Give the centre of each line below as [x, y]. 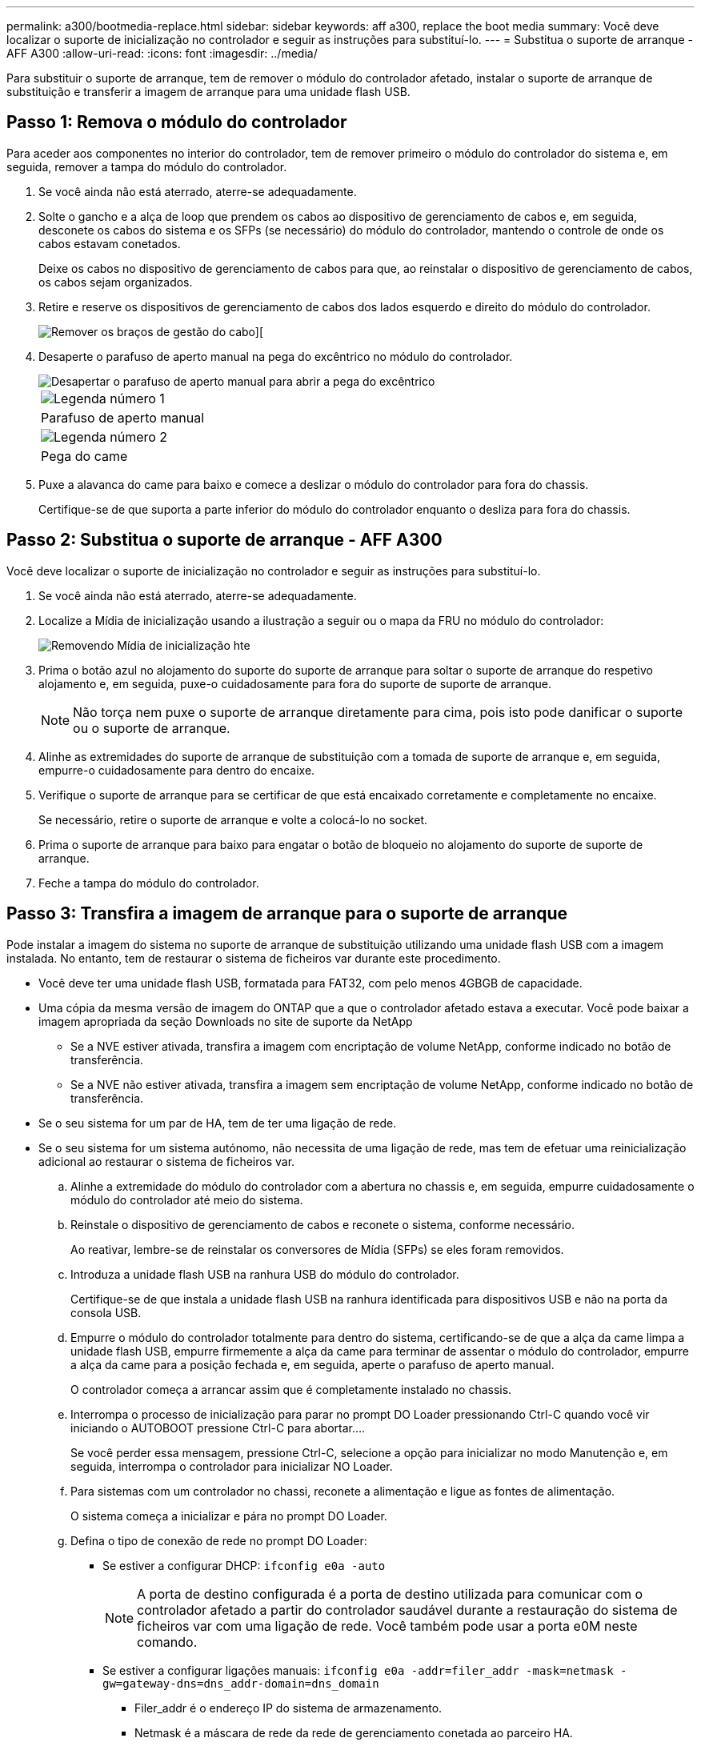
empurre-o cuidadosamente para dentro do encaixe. [177, 770]
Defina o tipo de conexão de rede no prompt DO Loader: [219, 1540]
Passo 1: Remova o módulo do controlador [177, 122]
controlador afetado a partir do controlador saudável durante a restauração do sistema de [407, 1610]
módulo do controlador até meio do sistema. [187, 1199]
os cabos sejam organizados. [116, 282]
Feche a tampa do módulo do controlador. [149, 883]
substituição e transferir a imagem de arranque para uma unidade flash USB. [208, 92]
